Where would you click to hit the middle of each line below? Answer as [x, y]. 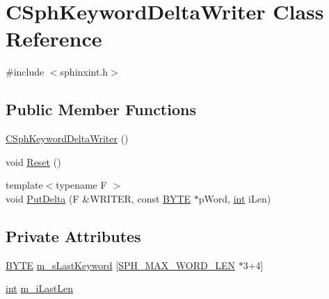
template [24, 185]
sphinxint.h [84, 72]
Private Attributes [73, 236]
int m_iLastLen [39, 288]
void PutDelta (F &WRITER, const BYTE [98, 198]
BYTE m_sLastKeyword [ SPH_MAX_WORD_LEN [121, 265]
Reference [54, 39]
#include [25, 72]
